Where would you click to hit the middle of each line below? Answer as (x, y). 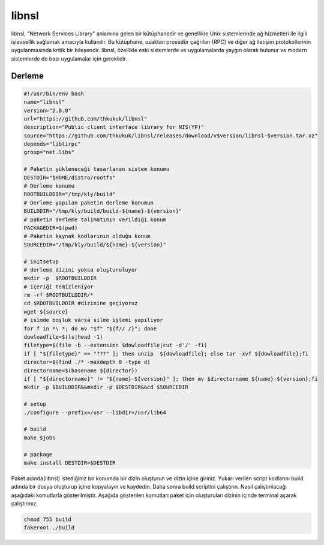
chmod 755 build (48, 520)
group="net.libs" (49, 152)
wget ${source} (46, 311)
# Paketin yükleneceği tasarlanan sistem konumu (97, 169)
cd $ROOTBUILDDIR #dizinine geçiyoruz (81, 303)
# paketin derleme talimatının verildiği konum (95, 219)
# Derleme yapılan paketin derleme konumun (89, 203)
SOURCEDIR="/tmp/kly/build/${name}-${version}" (95, 245)
